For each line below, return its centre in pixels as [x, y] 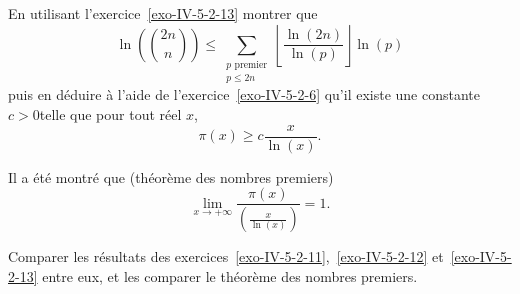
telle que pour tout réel [110, 113]
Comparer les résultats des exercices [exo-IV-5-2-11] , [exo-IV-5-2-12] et [226, 256]
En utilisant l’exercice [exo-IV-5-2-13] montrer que [163, 13]
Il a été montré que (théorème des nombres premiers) [171, 176]
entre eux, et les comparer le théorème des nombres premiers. [230, 275]
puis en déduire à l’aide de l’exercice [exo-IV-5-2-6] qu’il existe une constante [244, 94]
